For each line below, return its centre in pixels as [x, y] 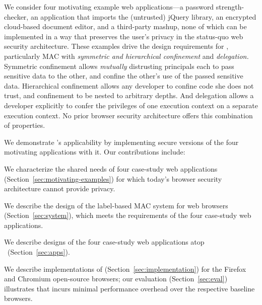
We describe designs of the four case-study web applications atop [104, 242]
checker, [16, 16]
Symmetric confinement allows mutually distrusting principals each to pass [119, 66]
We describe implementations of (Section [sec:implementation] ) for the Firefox [125, 269]
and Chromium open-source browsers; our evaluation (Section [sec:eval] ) [116, 279]
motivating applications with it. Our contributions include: [95, 152]
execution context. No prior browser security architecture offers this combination [128, 115]
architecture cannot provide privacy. [60, 188]
